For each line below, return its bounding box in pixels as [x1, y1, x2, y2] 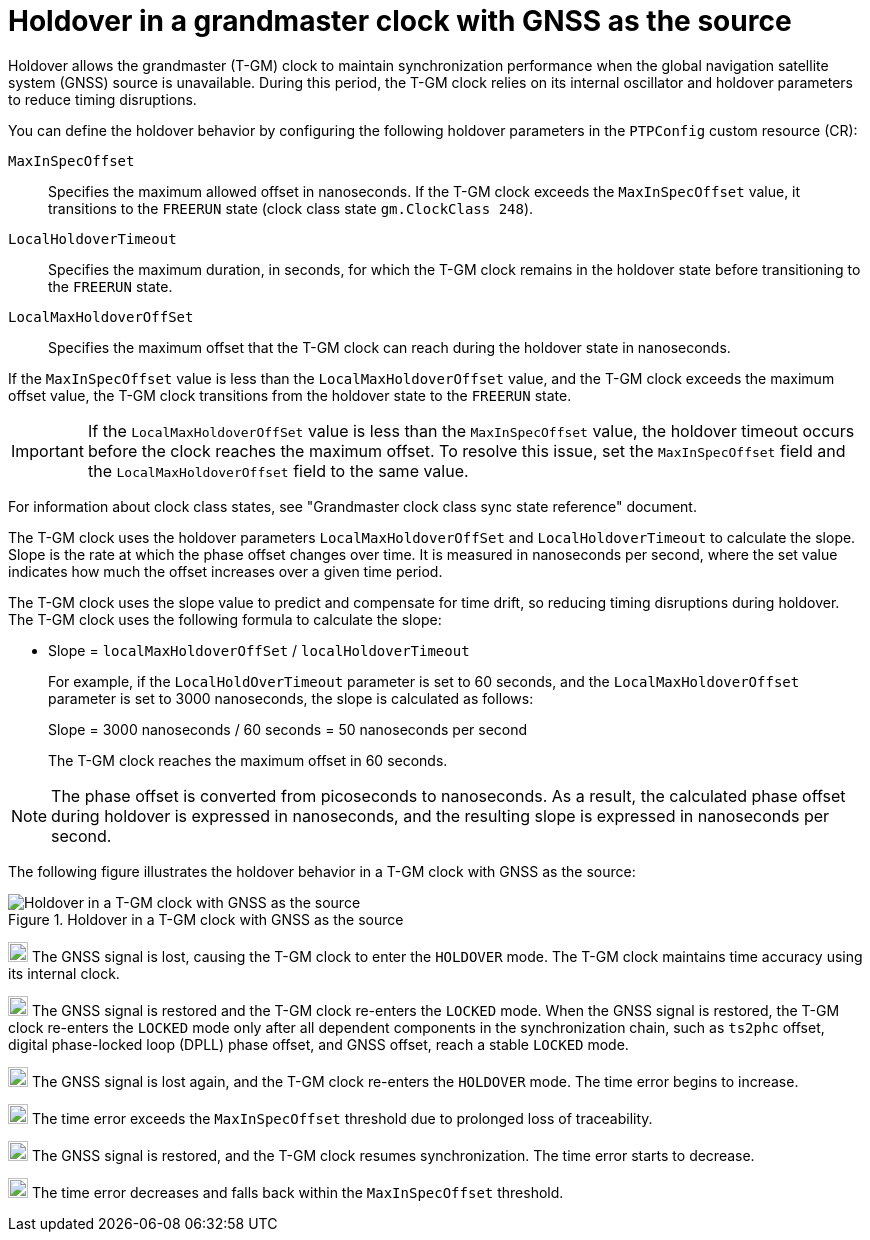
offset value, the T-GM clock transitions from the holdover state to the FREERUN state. [8, 386, 572, 404]
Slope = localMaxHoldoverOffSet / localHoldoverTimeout [48, 641, 470, 659]
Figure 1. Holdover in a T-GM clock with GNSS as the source [8, 910, 404, 928]
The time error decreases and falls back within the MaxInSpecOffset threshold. [31, 1183, 564, 1201]
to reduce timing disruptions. [8, 90, 197, 108]
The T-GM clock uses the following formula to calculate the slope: [8, 610, 442, 628]
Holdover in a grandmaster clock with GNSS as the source [8, 4, 792, 38]
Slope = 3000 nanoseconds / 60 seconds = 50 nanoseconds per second [48, 720, 528, 738]
